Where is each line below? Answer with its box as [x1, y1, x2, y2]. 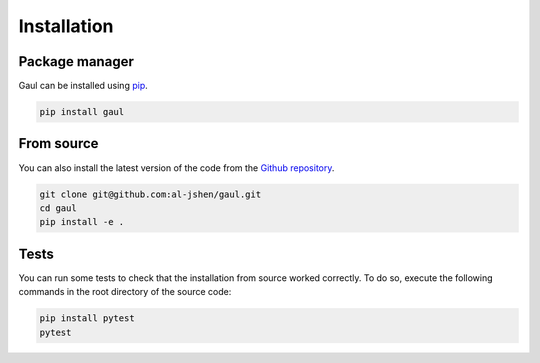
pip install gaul [39, 106, 125, 118]
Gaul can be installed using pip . [18, 80, 149, 92]
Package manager [18, 53, 134, 70]
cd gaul [39, 202, 77, 214]
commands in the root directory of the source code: [18, 286, 232, 298]
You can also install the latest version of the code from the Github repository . [18, 161, 335, 174]
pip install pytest [39, 313, 135, 324]
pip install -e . [39, 216, 125, 228]
